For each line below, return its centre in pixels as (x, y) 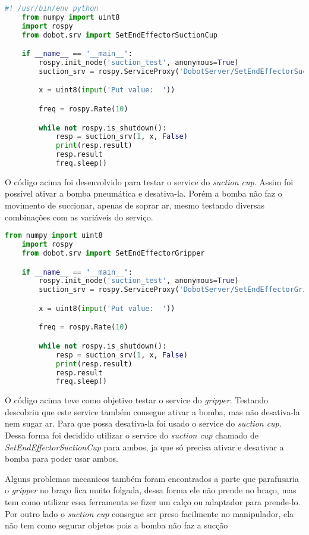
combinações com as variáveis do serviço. (79, 217)
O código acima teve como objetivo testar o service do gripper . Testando (137, 400)
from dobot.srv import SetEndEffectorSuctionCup (119, 35)
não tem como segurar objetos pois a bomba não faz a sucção (116, 525)
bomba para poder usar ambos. (62, 458)
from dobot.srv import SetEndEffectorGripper (113, 253)
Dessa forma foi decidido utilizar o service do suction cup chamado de (132, 435)
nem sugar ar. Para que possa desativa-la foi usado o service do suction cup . (143, 423)
